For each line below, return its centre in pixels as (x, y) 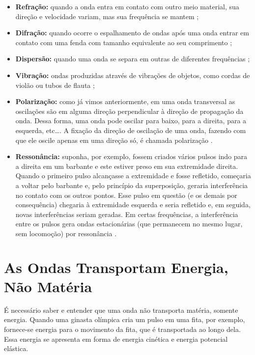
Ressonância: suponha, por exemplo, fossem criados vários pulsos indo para (131, 156)
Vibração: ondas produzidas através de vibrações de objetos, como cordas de (133, 75)
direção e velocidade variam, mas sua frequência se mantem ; (107, 16)
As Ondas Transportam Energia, (116, 267)
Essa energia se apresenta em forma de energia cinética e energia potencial (116, 339)
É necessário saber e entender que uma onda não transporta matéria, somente (121, 310)
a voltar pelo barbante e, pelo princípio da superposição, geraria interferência (132, 185)
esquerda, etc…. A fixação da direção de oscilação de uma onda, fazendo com (131, 130)
